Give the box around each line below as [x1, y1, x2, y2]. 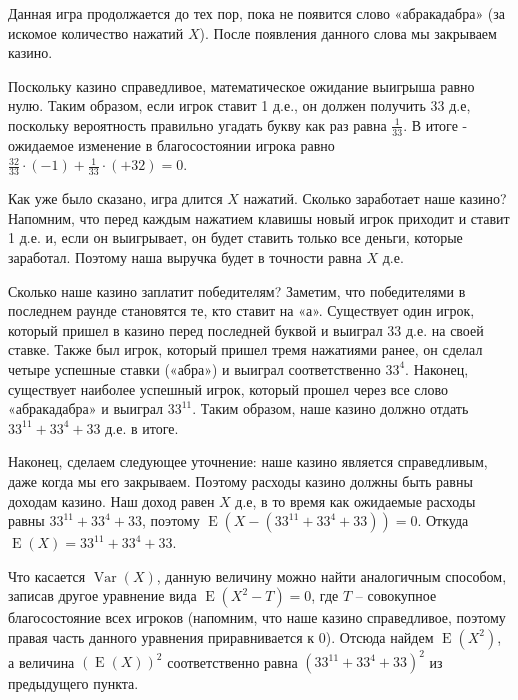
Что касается [8, 565, 86, 586]
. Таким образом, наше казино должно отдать [192, 398, 469, 419]
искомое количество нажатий [8, 22, 184, 43]
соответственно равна [167, 651, 298, 672]
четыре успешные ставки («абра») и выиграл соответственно [8, 358, 381, 379]
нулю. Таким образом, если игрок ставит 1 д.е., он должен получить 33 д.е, [8, 95, 471, 116]
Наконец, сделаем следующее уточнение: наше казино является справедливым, [8, 451, 488, 472]
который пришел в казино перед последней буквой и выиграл [8, 319, 383, 340]
